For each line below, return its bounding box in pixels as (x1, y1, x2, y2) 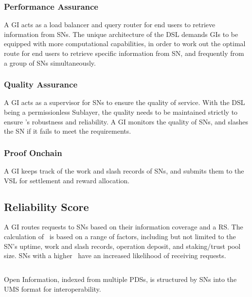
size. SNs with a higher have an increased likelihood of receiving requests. (4, 250, 226, 261)
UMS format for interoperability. (4, 283, 101, 294)
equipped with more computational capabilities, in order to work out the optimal (4, 38, 246, 49)
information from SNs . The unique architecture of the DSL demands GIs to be (4, 29, 238, 39)
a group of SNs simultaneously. (4, 57, 96, 68)
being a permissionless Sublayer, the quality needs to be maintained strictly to (4, 107, 238, 117)
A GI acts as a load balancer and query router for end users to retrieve (4, 19, 216, 30)
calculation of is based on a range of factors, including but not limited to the (4, 231, 236, 241)
